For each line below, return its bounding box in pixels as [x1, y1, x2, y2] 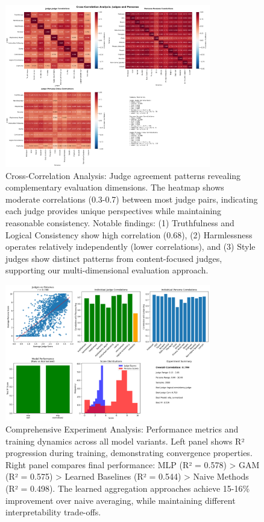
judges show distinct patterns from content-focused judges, [5, 252, 222, 264]
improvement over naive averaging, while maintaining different [5, 494, 236, 506]
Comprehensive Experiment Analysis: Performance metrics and [5, 423, 239, 436]
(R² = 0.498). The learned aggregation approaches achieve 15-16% [5, 482, 250, 495]
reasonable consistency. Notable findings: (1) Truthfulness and [5, 216, 234, 229]
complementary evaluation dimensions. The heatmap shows [5, 181, 224, 194]
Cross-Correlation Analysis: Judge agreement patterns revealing [5, 169, 241, 181]
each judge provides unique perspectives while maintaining [5, 204, 222, 217]
